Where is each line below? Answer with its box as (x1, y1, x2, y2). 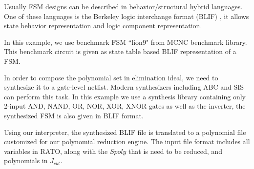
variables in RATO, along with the (4, 146, 108, 156)
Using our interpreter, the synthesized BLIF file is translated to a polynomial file (4, 127, 246, 137)
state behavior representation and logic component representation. (4, 20, 202, 31)
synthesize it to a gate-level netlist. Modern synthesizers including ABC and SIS (4, 82, 244, 92)
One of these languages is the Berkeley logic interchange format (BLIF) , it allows (4, 11, 249, 21)
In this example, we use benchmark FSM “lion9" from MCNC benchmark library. (4, 37, 247, 47)
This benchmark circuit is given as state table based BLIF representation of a (4, 46, 236, 56)
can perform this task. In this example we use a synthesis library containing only (4, 91, 246, 101)
